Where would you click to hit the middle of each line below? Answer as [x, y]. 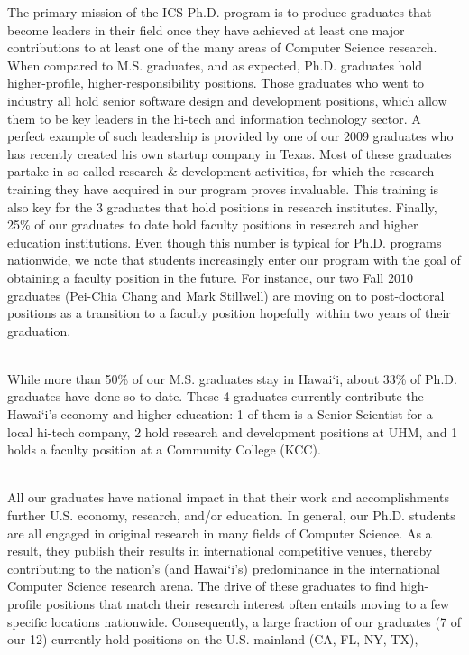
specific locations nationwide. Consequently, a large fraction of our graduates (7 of [234, 621]
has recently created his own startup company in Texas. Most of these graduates [230, 153]
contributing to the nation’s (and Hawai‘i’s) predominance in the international [224, 568]
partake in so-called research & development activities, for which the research [221, 171]
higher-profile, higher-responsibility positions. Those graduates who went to [216, 83]
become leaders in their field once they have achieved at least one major [206, 29]
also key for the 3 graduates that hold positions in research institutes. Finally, [222, 206]
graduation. [39, 330]
